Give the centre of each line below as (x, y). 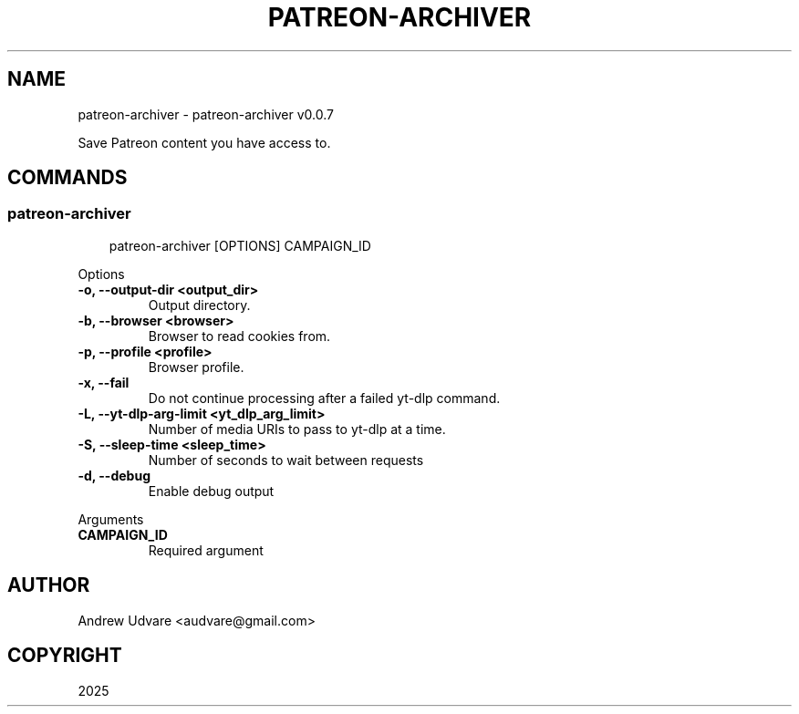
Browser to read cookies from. (239, 336)
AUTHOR (49, 585)
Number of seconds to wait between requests (286, 460)
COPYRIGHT (65, 656)
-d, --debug (114, 475)
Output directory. (199, 305)
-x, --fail (104, 382)
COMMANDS (67, 178)
